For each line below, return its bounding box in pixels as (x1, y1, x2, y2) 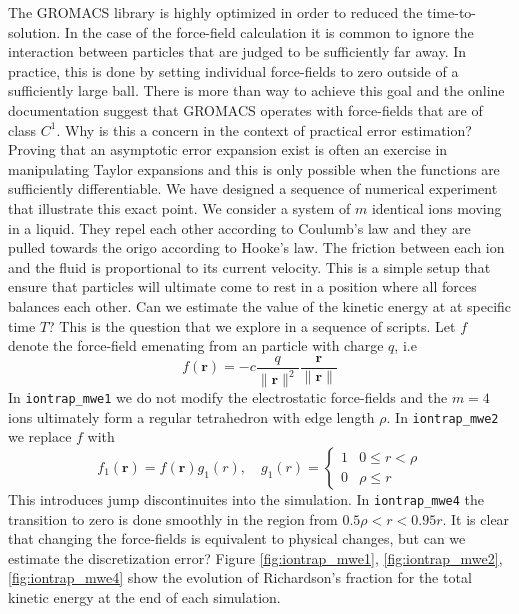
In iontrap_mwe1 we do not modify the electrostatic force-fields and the (8, 387, 448, 408)
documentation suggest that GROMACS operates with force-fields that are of (8, 99, 483, 120)
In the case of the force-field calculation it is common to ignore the (64, 21, 474, 42)
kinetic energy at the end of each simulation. (8, 587, 281, 608)
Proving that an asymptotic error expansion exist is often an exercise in (8, 139, 448, 160)
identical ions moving (371, 197, 502, 218)
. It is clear (442, 508, 510, 529)
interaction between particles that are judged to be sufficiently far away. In (8, 41, 467, 62)
